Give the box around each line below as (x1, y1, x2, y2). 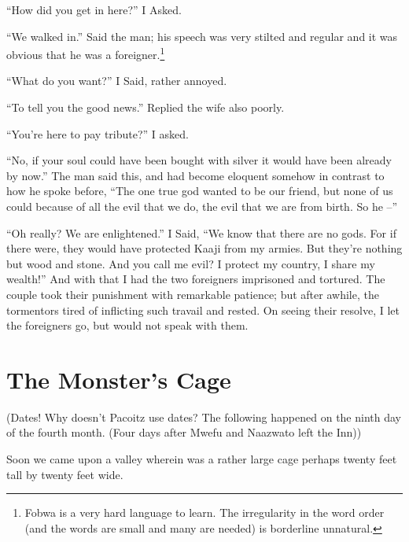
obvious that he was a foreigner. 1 (6, 44, 165, 62)
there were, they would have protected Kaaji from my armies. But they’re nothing (6, 240, 403, 256)
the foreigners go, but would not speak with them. (6, 317, 249, 334)
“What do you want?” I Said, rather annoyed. (6, 72, 227, 89)
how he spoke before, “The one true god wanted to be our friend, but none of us (6, 183, 393, 199)
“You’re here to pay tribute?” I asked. (6, 125, 189, 142)
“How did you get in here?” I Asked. (6, 2, 182, 17)
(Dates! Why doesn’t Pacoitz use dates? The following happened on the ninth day (6, 408, 401, 425)
